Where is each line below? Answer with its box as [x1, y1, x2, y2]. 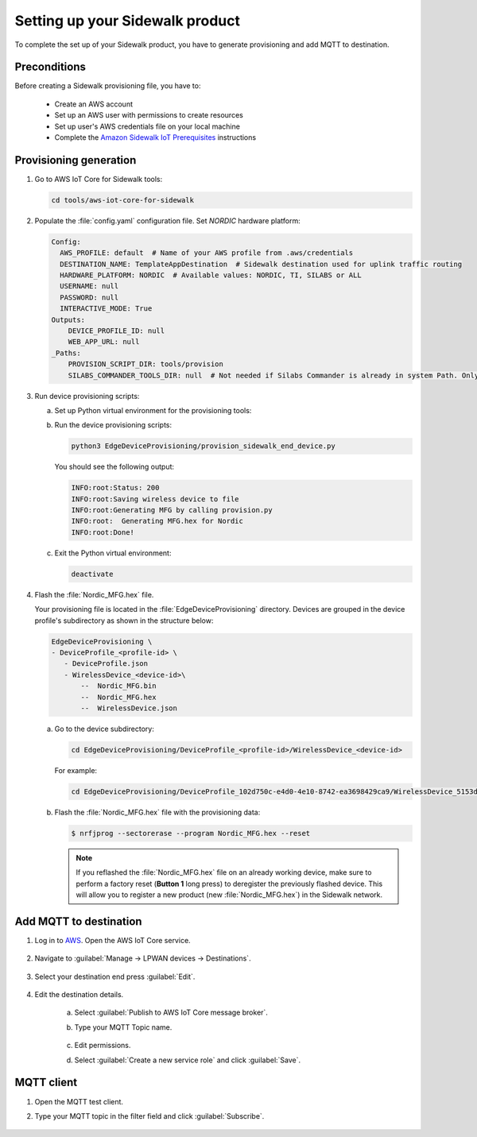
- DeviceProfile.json [64, 659, 149, 668]
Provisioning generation [14, 153, 137, 167]
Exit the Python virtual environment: [54, 548, 172, 558]
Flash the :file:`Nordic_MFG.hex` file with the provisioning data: [54, 807, 261, 817]
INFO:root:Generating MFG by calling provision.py [71, 505, 273, 515]
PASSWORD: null [60, 292, 119, 302]
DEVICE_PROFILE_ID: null [68, 327, 165, 335]
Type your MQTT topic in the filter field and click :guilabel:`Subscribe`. [34, 1111, 265, 1120]
